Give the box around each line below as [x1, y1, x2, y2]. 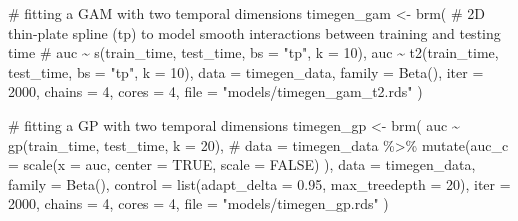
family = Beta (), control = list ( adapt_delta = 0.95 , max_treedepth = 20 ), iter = [8, 173, 511, 194]
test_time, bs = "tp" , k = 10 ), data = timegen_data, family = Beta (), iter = [8, 61, 484, 82]
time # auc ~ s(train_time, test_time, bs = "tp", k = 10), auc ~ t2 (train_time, [8, 42, 499, 63]
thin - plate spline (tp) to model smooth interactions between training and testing [8, 22, 501, 43]
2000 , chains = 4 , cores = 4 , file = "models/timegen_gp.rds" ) [8, 193, 389, 214]
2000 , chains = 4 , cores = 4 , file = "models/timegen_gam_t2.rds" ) [8, 81, 423, 102]
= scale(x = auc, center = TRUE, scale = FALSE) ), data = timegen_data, [8, 154, 476, 175]
